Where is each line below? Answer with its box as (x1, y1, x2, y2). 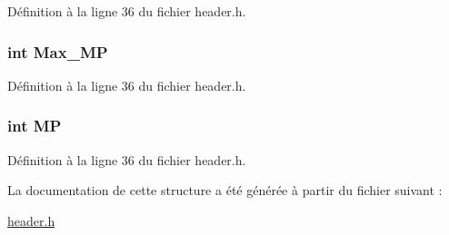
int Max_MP (7, 40, 108, 63)
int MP (7, 114, 62, 137)
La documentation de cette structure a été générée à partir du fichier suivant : (7, 181, 443, 200)
